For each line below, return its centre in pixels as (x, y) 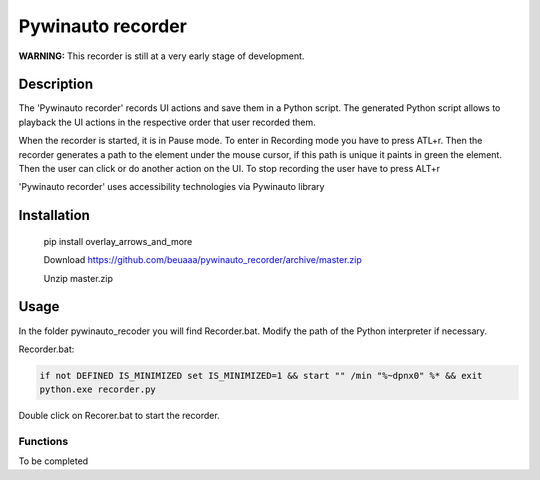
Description (56, 84)
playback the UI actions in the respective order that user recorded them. (167, 122)
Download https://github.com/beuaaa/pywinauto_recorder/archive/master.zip (202, 260)
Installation (54, 215)
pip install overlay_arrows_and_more (118, 241)
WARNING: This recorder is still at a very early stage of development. (161, 56)
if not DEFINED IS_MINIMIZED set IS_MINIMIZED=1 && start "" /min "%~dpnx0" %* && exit (261, 375)
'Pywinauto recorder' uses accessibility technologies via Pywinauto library (171, 187)
